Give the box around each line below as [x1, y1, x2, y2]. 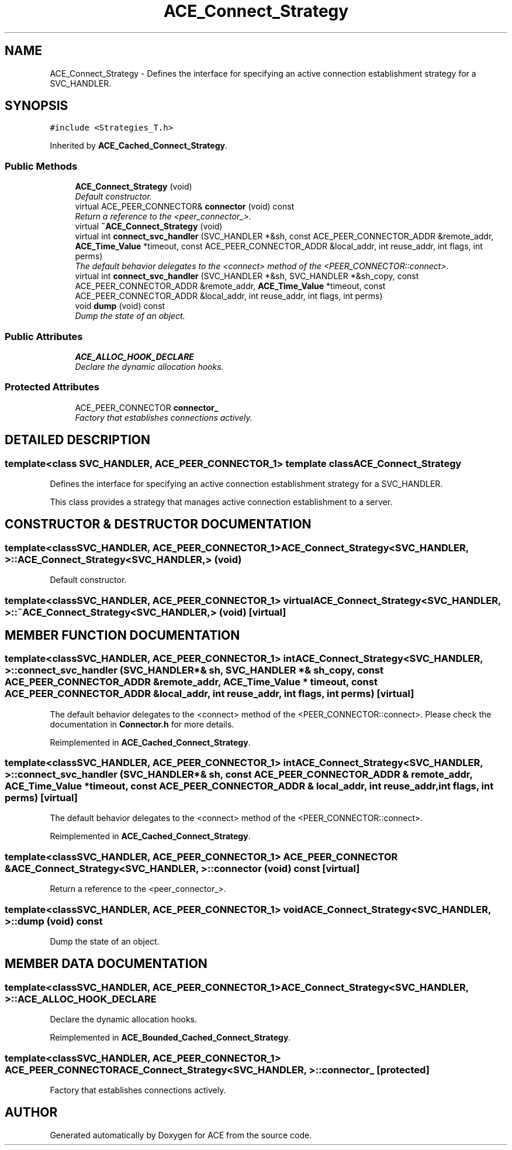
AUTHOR [5, 1105, 58, 1120]
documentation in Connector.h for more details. [50, 719, 234, 729]
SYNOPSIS [5, 98, 68, 114]
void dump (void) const [75, 301, 165, 311]
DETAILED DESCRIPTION [5, 432, 151, 448]
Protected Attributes [5, 381, 99, 393]
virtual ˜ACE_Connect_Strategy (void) [75, 221, 223, 232]
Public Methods [5, 160, 78, 172]
